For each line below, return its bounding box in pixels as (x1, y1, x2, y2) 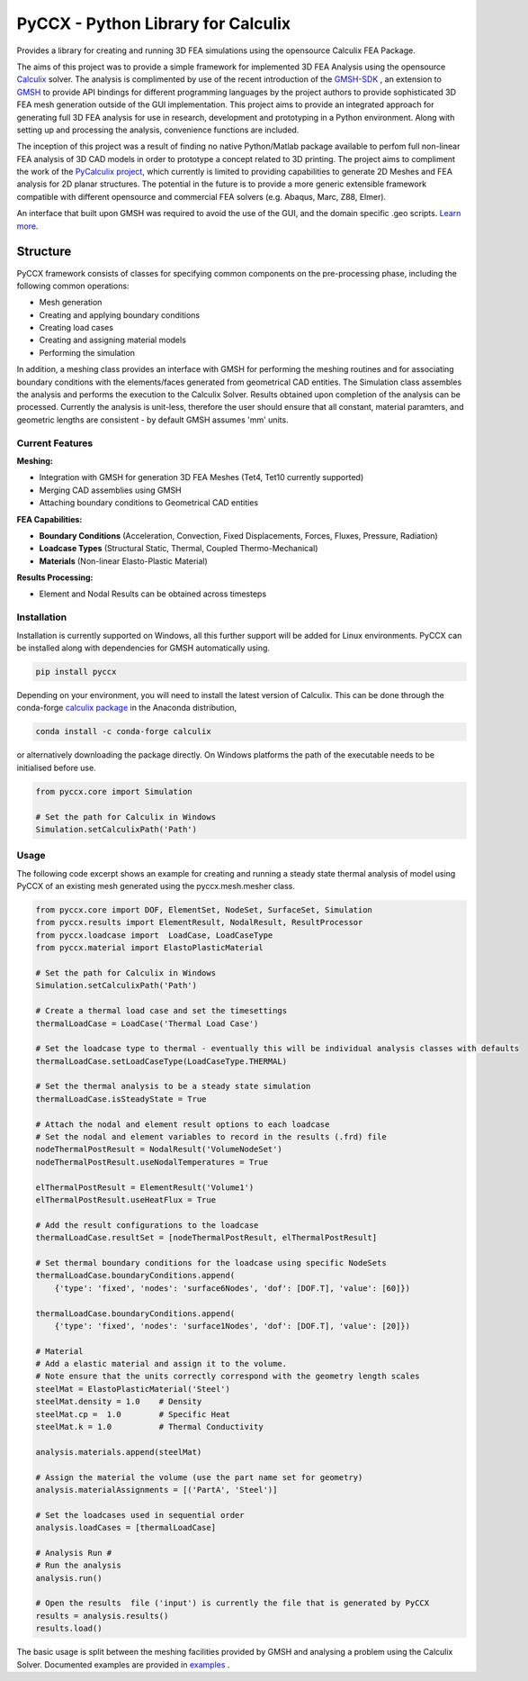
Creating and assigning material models (39, 334, 186, 346)
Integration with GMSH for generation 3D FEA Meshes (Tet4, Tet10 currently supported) (39, 472, 364, 483)
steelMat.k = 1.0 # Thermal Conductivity (35, 1422, 264, 1432)
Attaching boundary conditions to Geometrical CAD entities (39, 497, 259, 508)
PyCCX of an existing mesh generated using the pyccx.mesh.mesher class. (16, 881, 296, 892)
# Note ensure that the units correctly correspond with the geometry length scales (35, 1371, 420, 1382)
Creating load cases (39, 323, 114, 333)
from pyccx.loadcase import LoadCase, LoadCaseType (35, 930, 273, 940)
